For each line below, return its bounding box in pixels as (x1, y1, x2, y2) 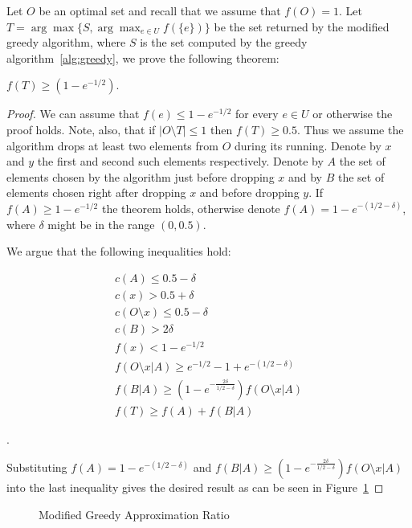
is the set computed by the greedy (140, 34, 308, 51)
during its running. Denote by (235, 137, 381, 153)
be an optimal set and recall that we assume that (39, 2, 281, 18)
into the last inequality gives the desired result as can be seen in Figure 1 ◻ (6, 479, 384, 496)
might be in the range (47, 215, 155, 232)
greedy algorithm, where (6, 34, 126, 51)
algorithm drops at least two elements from (6, 137, 218, 153)
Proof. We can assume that (6, 105, 140, 122)
